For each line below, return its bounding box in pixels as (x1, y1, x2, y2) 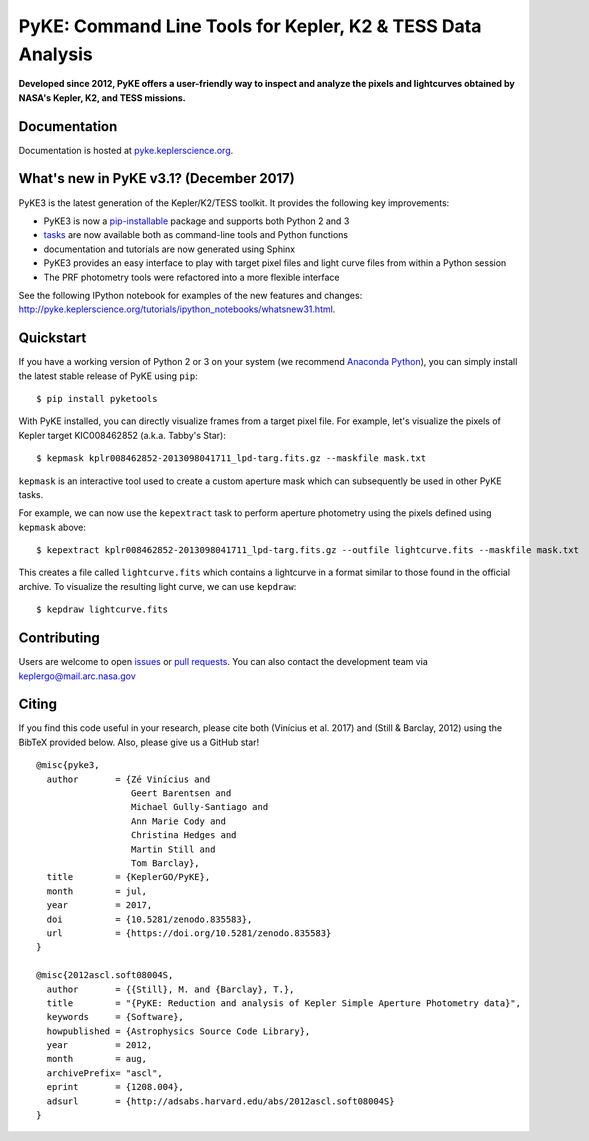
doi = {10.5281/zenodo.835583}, (46, 913, 253, 925)
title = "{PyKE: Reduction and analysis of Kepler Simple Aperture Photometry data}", (46, 997, 522, 1009)
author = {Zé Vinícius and (46, 773, 211, 785)
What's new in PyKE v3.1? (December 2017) (18, 170, 295, 187)
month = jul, (46, 885, 148, 897)
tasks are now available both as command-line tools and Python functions (43, 229, 349, 241)
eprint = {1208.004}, (46, 1081, 185, 1093)
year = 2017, (46, 900, 153, 911)
